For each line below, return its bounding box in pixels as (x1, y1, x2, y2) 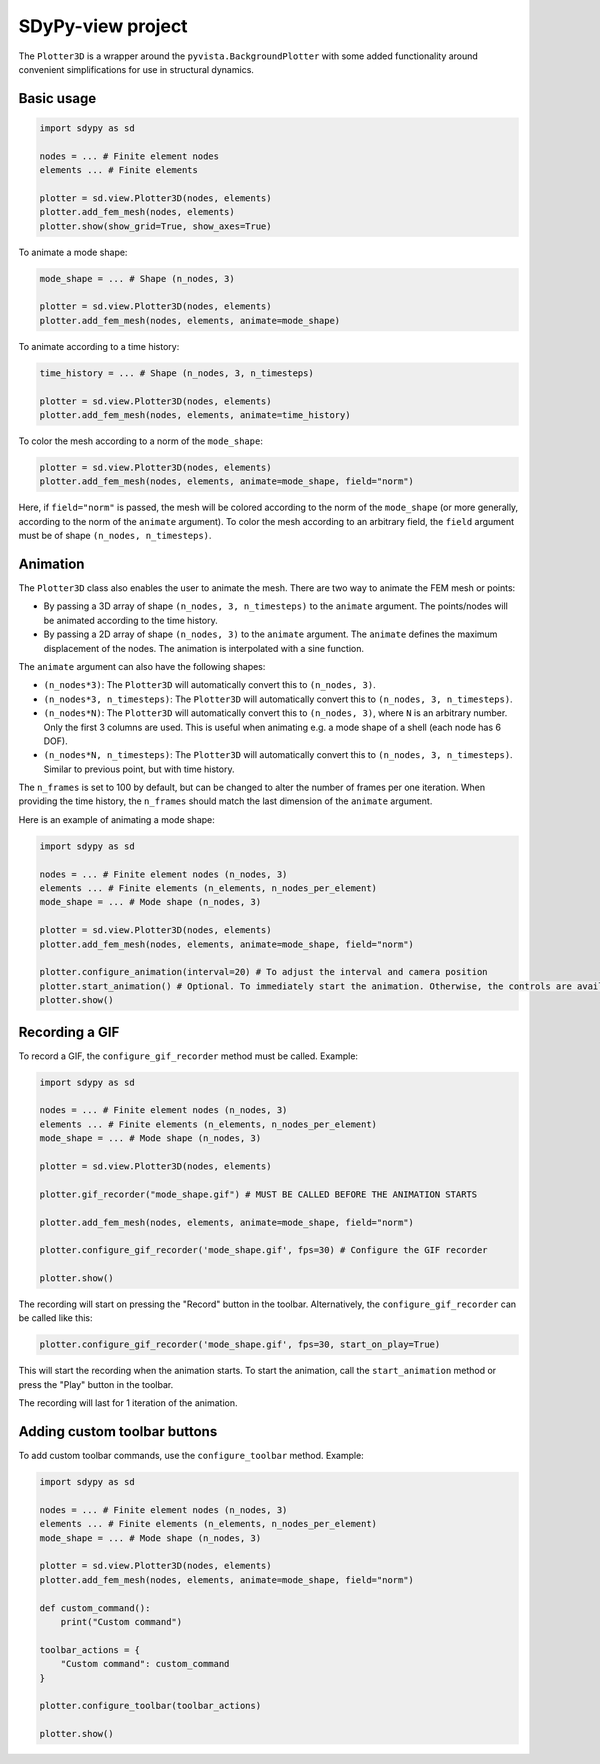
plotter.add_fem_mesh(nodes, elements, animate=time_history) (39, 409, 351, 420)
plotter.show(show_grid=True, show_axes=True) (39, 220, 272, 232)
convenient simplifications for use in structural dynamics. (18, 63, 255, 75)
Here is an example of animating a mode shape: (18, 813, 215, 825)
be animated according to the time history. (43, 614, 219, 626)
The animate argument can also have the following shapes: (18, 660, 266, 672)
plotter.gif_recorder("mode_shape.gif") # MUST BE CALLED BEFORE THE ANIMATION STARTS (39, 1188, 478, 1200)
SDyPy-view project (18, 15, 189, 37)
